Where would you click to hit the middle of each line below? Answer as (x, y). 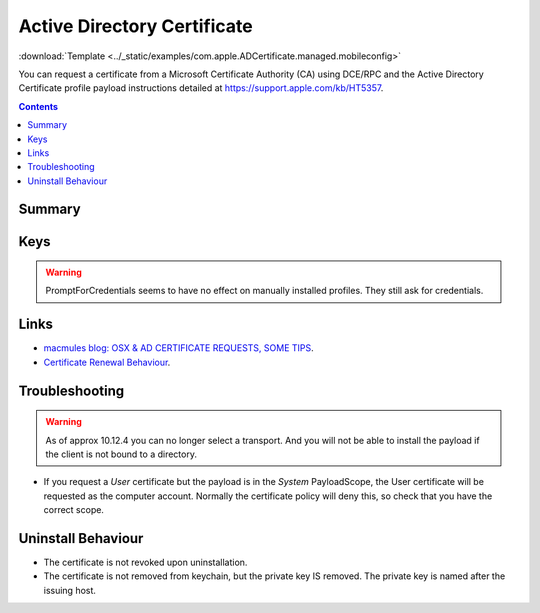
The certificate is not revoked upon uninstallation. (145, 562)
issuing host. (70, 590)
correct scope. (74, 510)
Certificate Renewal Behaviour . (107, 362)
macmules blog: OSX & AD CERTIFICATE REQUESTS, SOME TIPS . (178, 348)
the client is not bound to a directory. (121, 454)
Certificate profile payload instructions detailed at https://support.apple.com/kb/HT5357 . (201, 88)
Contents (38, 106)
